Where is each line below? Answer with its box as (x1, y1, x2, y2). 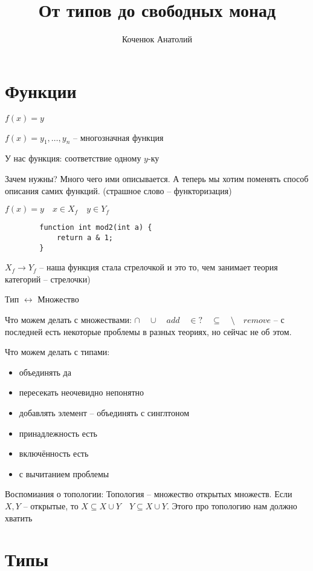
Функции (5, 78, 77, 103)
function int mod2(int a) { (39, 223, 152, 232)
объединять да (19, 365, 71, 378)
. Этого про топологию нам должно (166, 499, 297, 512)
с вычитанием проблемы (19, 467, 109, 480)
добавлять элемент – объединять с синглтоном (19, 406, 190, 419)
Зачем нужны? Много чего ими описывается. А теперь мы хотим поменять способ (5, 172, 309, 185)
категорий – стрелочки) (5, 272, 91, 285)
